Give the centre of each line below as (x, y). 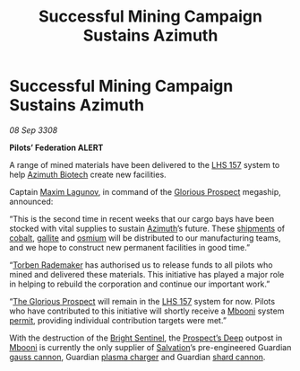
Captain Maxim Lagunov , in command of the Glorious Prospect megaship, (146, 191)
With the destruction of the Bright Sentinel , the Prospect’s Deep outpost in (146, 338)
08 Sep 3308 (34, 130)
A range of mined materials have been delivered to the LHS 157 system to (145, 164)
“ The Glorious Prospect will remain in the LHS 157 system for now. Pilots (142, 301)
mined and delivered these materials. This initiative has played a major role (147, 274)
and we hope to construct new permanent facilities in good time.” (130, 247)
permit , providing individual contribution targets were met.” (118, 320)
